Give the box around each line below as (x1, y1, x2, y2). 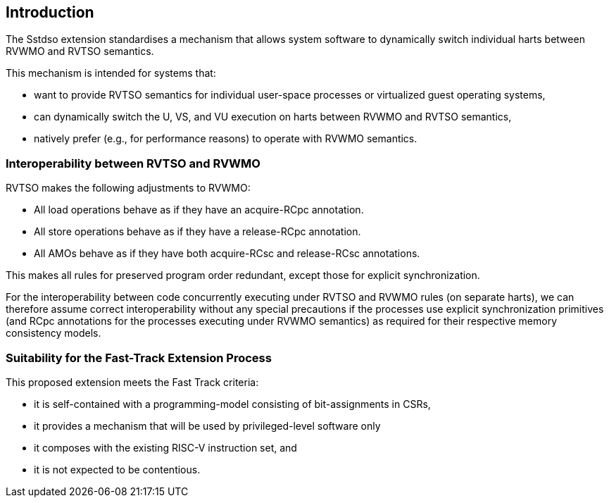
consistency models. (6, 327, 101, 340)
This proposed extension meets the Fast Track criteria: (6, 375, 259, 388)
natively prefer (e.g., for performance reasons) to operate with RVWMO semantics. (34, 132, 417, 145)
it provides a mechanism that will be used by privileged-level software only (34, 419, 381, 432)
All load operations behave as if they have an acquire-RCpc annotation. (34, 204, 364, 216)
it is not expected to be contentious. (34, 463, 201, 476)
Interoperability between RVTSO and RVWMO (6, 156, 260, 170)
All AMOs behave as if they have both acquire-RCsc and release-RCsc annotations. (34, 247, 420, 260)
